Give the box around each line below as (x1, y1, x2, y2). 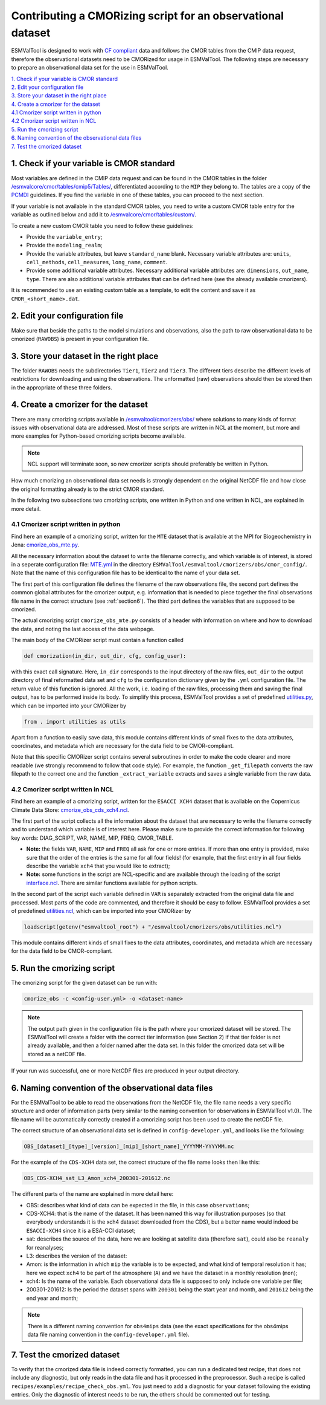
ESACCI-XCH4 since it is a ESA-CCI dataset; (26, 1227, 136, 1234)
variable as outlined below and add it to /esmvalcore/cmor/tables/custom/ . (11, 211, 196, 218)
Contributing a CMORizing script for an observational (11, 9, 284, 22)
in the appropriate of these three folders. (11, 384, 112, 391)
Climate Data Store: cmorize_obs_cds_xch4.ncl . (11, 806, 129, 813)
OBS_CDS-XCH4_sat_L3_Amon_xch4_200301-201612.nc (24, 1175, 171, 1182)
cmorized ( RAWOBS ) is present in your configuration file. (11, 335, 149, 342)
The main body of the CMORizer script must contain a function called (11, 637, 184, 644)
